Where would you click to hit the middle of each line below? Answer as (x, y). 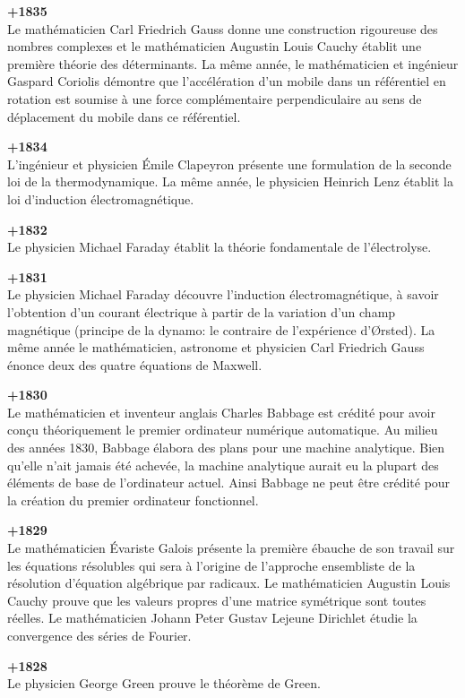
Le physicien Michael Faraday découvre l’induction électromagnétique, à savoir (223, 294)
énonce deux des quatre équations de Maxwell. (135, 364)
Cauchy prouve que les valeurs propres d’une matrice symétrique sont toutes (217, 600)
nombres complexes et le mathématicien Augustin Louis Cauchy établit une (215, 46)
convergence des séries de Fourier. (99, 635)
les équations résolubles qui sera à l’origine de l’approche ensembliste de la (211, 565)
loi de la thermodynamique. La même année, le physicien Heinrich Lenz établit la (230, 181)
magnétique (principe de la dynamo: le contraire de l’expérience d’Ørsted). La (221, 329)
